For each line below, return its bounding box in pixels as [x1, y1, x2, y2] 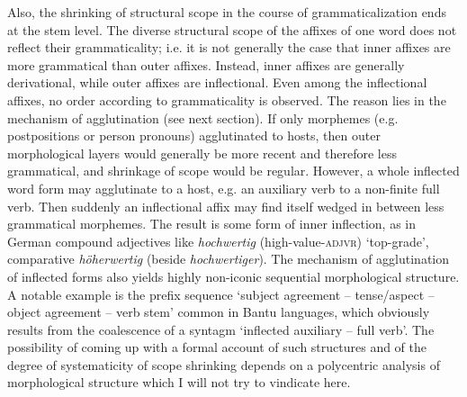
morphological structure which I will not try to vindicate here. [7, 373, 351, 392]
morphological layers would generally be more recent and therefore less [7, 143, 397, 162]
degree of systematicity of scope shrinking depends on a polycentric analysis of [7, 355, 440, 374]
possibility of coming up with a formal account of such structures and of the [7, 338, 427, 356]
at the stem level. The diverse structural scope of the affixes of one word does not [7, 20, 457, 39]
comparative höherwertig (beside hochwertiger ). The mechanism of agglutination [7, 249, 450, 268]
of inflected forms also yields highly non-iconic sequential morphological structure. [7, 266, 460, 285]
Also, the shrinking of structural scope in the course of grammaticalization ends [7, 3, 446, 21]
